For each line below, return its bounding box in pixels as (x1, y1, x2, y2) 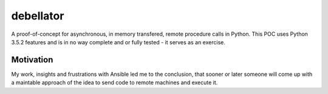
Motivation (11, 55, 53, 65)
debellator (11, 9, 64, 22)
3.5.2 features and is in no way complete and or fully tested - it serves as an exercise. (11, 38, 226, 45)
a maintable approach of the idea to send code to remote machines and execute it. (11, 79, 218, 86)
